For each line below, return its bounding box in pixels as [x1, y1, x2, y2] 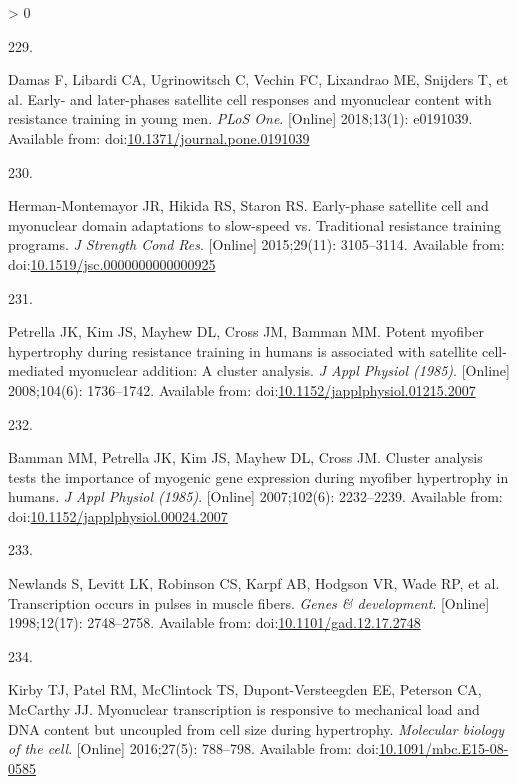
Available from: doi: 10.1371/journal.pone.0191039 [8, 127, 310, 148]
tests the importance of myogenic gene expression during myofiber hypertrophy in [8, 466, 509, 487]
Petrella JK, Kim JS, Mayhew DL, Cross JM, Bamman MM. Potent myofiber [8, 321, 484, 342]
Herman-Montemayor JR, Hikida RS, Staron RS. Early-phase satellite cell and [8, 195, 489, 216]
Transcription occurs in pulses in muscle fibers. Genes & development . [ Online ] [8, 592, 490, 613]
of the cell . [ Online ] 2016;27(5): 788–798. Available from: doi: [8, 738, 379, 759]
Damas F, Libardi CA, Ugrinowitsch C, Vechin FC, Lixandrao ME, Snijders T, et [8, 69, 509, 90]
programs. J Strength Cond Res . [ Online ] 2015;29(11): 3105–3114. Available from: [8, 234, 505, 255]
